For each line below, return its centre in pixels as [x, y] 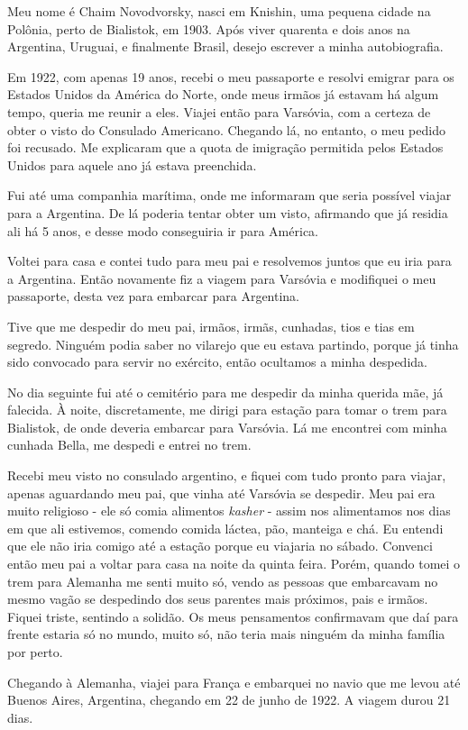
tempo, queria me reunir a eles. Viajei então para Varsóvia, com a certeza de [219, 111]
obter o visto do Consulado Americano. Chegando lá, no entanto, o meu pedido [226, 129]
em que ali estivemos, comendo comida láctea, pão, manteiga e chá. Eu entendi [225, 528]
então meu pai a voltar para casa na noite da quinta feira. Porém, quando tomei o [234, 564]
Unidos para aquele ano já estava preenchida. [132, 164]
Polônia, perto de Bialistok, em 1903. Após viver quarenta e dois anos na [209, 28]
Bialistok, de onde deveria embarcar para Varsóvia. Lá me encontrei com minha [227, 427]
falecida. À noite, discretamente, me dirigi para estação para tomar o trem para [227, 410]
